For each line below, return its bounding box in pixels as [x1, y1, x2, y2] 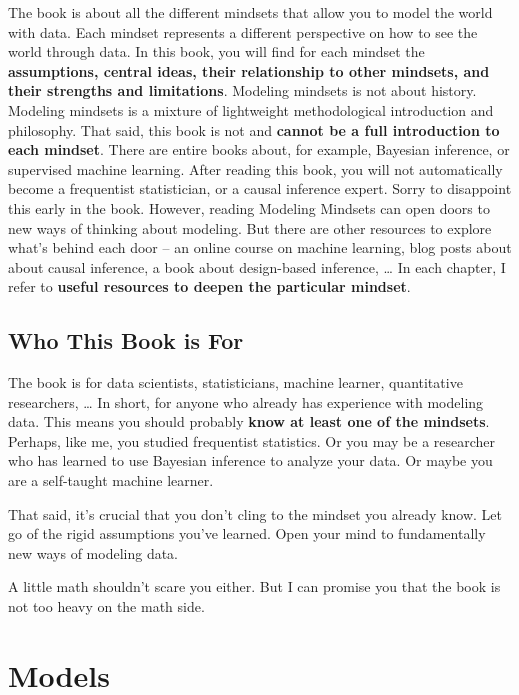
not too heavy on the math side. [8, 596, 205, 617]
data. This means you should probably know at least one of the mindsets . [8, 411, 490, 432]
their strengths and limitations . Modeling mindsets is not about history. [8, 80, 477, 101]
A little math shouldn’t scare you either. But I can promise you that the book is [8, 576, 501, 597]
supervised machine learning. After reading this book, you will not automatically [8, 158, 503, 179]
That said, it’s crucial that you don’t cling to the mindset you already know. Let [8, 503, 503, 524]
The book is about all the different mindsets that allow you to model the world [8, 2, 493, 22]
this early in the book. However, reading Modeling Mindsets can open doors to [8, 197, 490, 218]
